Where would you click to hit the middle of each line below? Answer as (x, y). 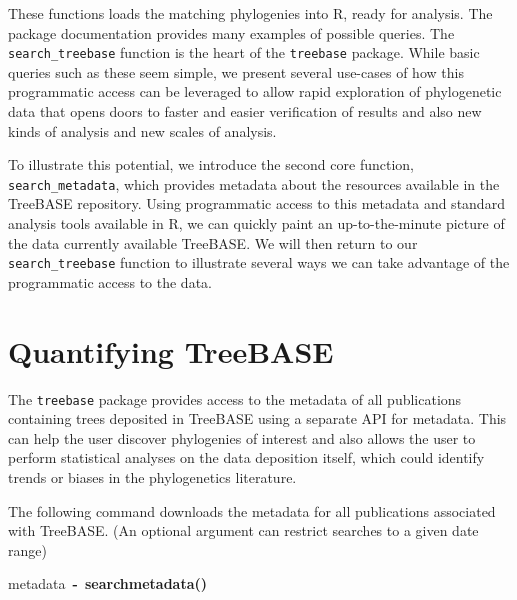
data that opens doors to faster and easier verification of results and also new (245, 111)
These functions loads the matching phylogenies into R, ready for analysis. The (250, 13)
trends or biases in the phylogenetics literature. (152, 477)
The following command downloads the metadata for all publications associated (252, 510)
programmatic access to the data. (110, 281)
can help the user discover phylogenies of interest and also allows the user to (242, 437)
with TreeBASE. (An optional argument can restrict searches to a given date (243, 530)
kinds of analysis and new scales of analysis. (142, 130)
